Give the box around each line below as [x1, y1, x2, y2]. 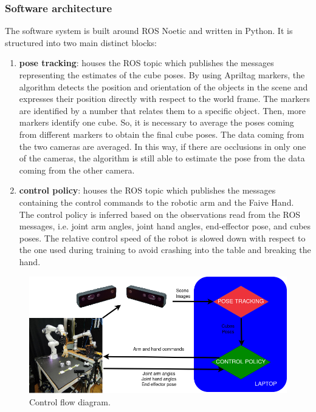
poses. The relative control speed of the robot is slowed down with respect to [19, 231, 306, 244]
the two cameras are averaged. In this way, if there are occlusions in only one [19, 140, 306, 152]
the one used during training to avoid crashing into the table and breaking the [19, 243, 311, 256]
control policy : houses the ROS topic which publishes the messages [19, 184, 276, 197]
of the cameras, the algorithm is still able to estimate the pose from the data [19, 152, 305, 164]
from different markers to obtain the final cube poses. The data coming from [19, 127, 304, 140]
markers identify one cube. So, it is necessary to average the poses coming [19, 116, 294, 129]
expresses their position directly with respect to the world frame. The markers [19, 92, 311, 105]
